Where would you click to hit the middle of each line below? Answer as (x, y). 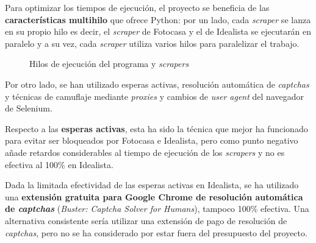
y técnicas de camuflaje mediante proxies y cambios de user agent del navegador (154, 96)
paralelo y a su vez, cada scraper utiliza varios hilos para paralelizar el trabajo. (152, 43)
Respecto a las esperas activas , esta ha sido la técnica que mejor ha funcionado (156, 128)
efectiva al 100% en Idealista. (59, 164)
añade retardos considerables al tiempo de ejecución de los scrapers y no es (145, 152)
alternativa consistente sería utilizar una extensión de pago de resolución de (146, 220)
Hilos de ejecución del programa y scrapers (109, 64)
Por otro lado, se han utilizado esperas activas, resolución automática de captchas (157, 84)
